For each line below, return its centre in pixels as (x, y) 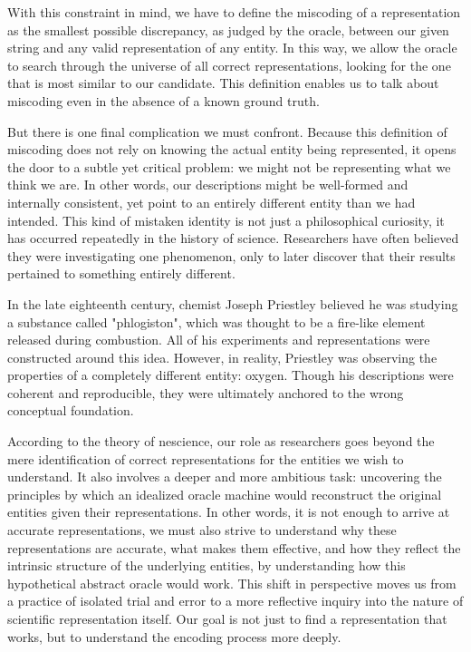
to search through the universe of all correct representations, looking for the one (229, 65)
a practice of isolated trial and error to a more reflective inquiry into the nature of (235, 601)
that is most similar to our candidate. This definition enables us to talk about (223, 83)
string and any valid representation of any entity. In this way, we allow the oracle (232, 48)
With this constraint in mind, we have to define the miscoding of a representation (234, 12)
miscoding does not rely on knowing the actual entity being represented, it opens (232, 149)
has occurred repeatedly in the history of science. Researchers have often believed (233, 238)
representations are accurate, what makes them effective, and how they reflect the (234, 547)
